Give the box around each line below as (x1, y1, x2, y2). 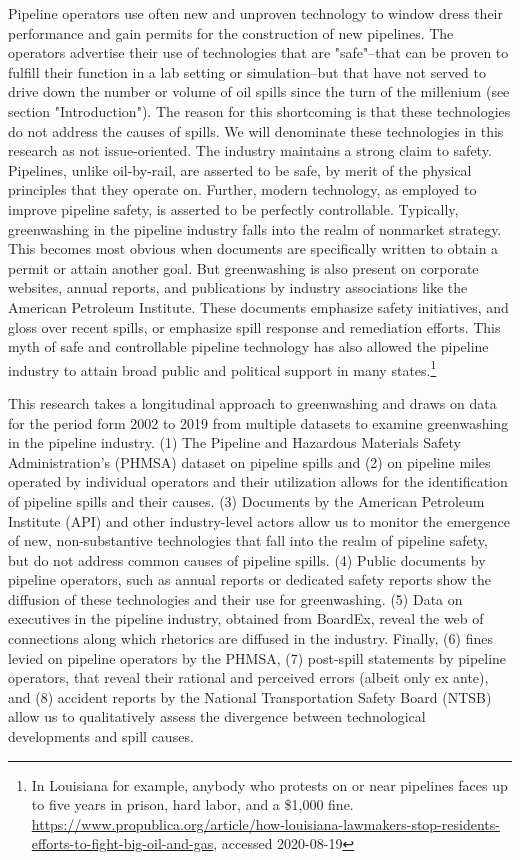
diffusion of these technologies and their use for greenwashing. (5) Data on (8, 588, 463, 609)
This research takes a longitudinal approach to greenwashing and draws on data (8, 392, 497, 413)
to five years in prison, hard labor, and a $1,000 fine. (31, 794, 354, 815)
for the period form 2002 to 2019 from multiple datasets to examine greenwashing (8, 412, 509, 433)
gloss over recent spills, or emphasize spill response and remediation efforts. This (8, 316, 501, 337)
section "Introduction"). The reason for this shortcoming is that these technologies (8, 100, 511, 121)
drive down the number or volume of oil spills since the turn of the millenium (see (8, 81, 510, 102)
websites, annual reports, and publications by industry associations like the (8, 277, 468, 298)
